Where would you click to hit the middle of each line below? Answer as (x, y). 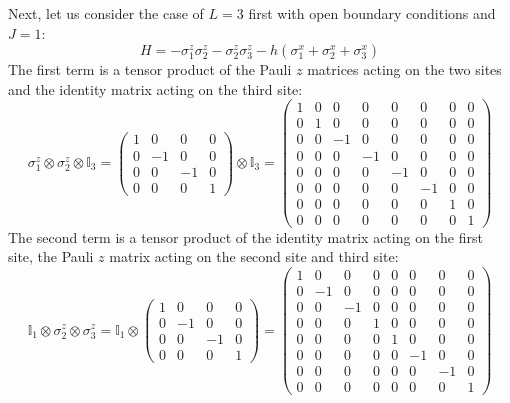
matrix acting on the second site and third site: (254, 256)
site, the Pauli (51, 256)
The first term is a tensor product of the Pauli (150, 69)
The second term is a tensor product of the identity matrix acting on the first (245, 236)
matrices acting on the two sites (404, 69)
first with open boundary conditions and (372, 13)
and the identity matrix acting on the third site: (155, 88)
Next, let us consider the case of (106, 13)
